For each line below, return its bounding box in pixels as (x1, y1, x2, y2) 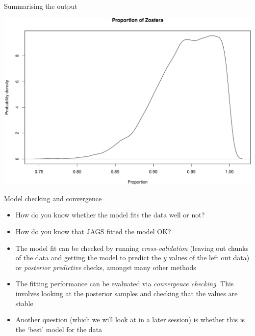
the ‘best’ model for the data (15, 324, 102, 334)
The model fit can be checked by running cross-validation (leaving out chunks (15, 243, 249, 253)
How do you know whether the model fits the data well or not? (15, 210, 205, 220)
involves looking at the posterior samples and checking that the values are (15, 288, 238, 298)
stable (15, 298, 33, 308)
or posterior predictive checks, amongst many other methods (15, 262, 196, 272)
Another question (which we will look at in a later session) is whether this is (15, 314, 245, 325)
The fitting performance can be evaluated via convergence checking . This (15, 278, 234, 289)
